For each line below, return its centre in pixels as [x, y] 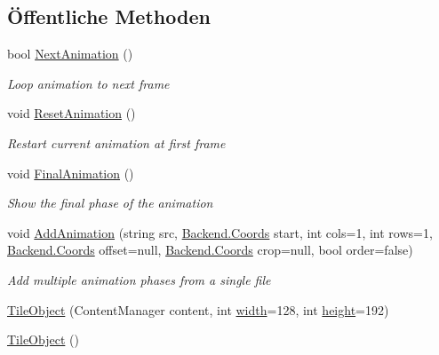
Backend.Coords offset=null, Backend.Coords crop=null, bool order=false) [210, 250]
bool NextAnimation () [70, 54]
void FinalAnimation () [71, 173]
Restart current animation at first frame [116, 142]
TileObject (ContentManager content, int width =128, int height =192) [198, 309]
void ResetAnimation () [72, 113]
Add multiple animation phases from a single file [139, 279]
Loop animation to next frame [88, 83]
